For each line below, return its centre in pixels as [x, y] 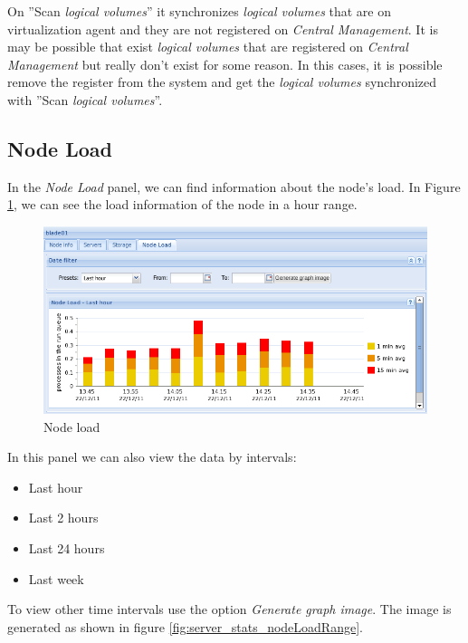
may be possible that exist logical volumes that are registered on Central [208, 47]
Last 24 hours [67, 547]
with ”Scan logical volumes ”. [85, 99]
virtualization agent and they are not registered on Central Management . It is [223, 29]
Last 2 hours [63, 518]
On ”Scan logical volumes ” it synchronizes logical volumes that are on [200, 11]
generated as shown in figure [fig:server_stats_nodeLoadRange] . [185, 626]
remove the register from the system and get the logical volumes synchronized [222, 82]
